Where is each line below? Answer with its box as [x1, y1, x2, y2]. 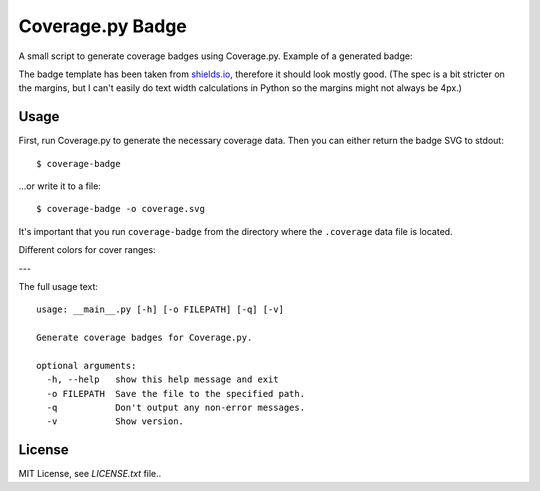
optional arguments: [36, 360, 137, 371]
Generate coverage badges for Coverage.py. [36, 332, 253, 344]
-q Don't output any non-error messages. [46, 402, 305, 414]
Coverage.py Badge [18, 15, 187, 37]
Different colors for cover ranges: [18, 244, 156, 256]
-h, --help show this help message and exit [46, 374, 279, 385]
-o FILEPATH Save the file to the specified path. [46, 388, 305, 399]
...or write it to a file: [18, 180, 102, 192]
